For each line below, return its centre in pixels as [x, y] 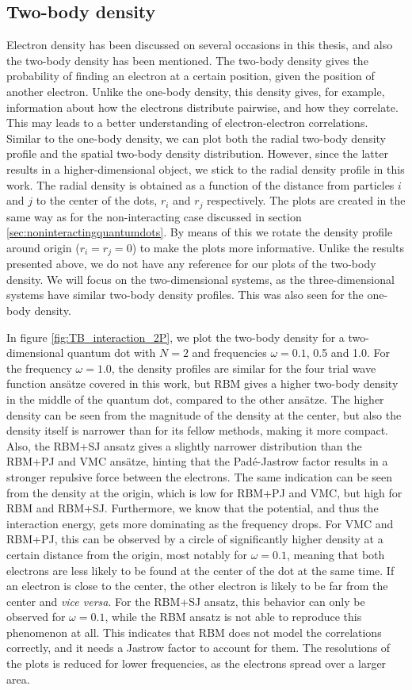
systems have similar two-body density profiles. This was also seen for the [185, 295]
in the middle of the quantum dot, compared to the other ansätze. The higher [195, 399]
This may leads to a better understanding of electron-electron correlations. [187, 123]
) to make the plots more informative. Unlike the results [268, 247]
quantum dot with [112, 353]
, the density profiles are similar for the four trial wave [244, 368]
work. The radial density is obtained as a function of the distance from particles [200, 184]
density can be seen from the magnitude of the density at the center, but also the [204, 414]
